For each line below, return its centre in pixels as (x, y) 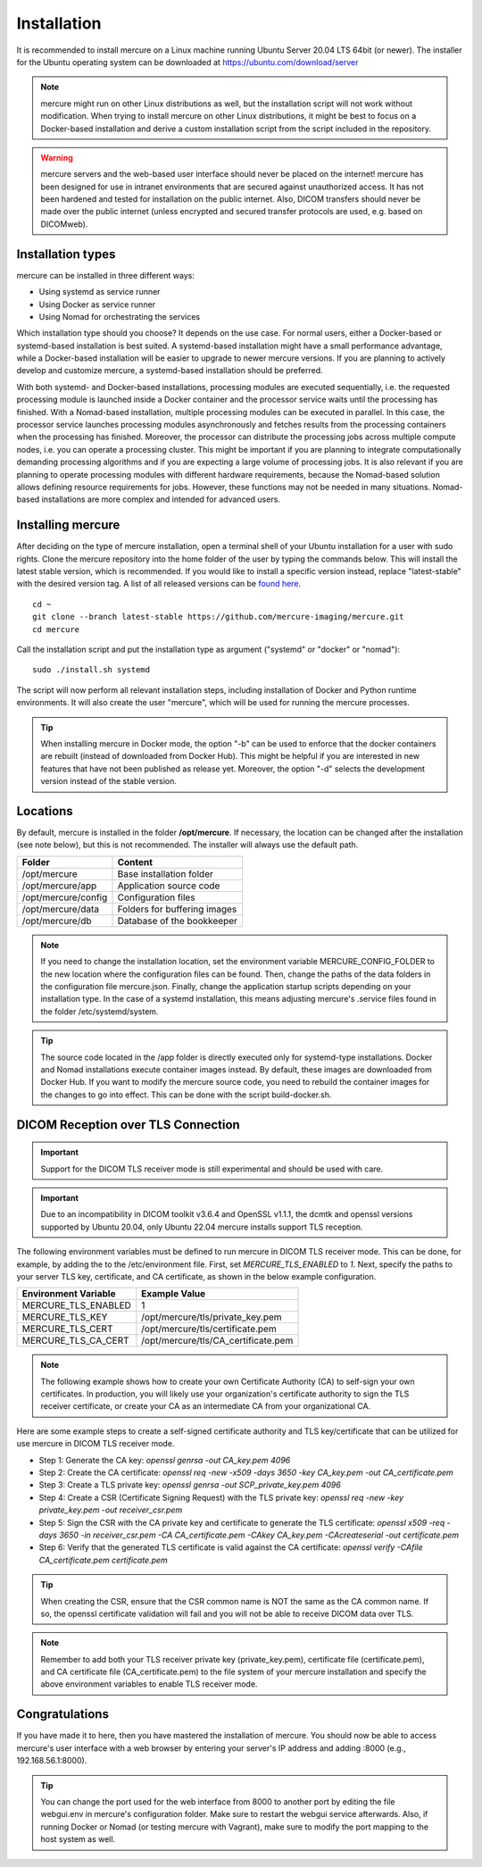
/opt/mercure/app (59, 886)
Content (135, 862)
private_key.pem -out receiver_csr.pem (111, 1510)
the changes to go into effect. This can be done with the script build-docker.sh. (186, 1095)
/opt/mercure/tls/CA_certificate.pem (217, 1341)
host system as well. (78, 1839)
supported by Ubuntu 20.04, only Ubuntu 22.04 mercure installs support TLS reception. (202, 1227)
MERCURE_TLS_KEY (65, 1317)
